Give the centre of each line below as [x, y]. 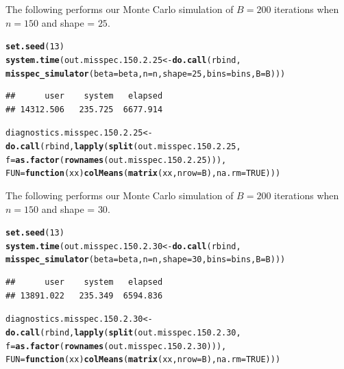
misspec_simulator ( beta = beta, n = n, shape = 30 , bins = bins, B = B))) [146, 260]
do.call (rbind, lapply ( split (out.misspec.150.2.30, [123, 332]
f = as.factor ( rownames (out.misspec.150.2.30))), [116, 346]
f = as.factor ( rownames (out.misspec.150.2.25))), [116, 160]
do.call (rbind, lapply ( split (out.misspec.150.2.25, [123, 147]
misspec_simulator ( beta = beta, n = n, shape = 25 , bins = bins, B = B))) [146, 74]
